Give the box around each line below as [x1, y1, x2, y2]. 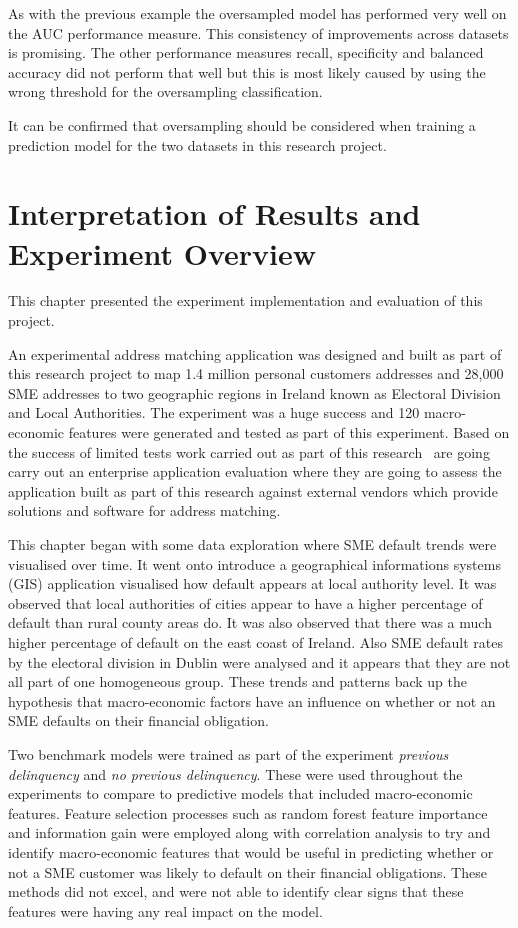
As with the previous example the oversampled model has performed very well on [8, 3, 507, 23]
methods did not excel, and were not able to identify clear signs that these [8, 881, 464, 902]
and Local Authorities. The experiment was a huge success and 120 [8, 402, 420, 423]
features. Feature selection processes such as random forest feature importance [8, 802, 488, 823]
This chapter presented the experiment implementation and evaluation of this [8, 290, 483, 311]
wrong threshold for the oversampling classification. [8, 81, 323, 102]
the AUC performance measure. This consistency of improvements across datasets [8, 22, 509, 43]
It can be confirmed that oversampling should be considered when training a [8, 114, 476, 135]
